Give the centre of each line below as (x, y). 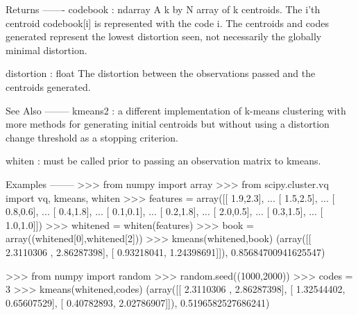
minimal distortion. (46, 50)
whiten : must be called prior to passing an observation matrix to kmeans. (163, 161)
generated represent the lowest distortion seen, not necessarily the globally (164, 36)
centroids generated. (48, 86)
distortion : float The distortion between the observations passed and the (161, 73)
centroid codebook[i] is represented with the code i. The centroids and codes (167, 23)
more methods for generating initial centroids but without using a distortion (168, 124)
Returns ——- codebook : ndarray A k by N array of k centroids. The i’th (163, 9)
